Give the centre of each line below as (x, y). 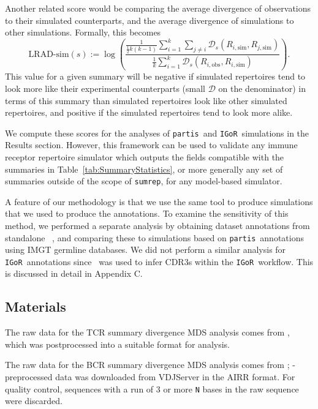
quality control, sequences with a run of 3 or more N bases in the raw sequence (152, 388)
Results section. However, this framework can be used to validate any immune (151, 145)
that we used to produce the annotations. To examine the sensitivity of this (147, 213)
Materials (36, 306)
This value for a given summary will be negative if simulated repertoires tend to (155, 76)
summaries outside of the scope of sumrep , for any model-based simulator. (144, 181)
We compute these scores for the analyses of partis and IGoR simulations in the (157, 133)
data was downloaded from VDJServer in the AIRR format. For (175, 377)
